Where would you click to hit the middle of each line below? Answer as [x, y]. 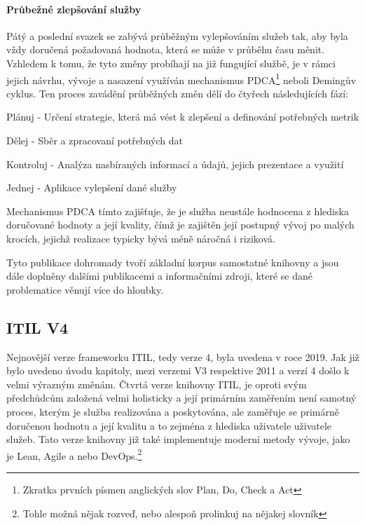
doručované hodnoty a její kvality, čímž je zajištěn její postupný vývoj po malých [180, 225]
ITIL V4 [37, 327]
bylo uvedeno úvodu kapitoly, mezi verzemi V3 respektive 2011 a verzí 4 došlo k [178, 370]
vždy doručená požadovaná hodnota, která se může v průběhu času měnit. [166, 49]
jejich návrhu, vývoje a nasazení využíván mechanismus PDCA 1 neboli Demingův [181, 79]
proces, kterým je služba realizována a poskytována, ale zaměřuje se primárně [173, 411]
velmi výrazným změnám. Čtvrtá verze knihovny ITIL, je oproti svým [157, 384]
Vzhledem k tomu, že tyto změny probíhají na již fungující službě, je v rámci [171, 63]
